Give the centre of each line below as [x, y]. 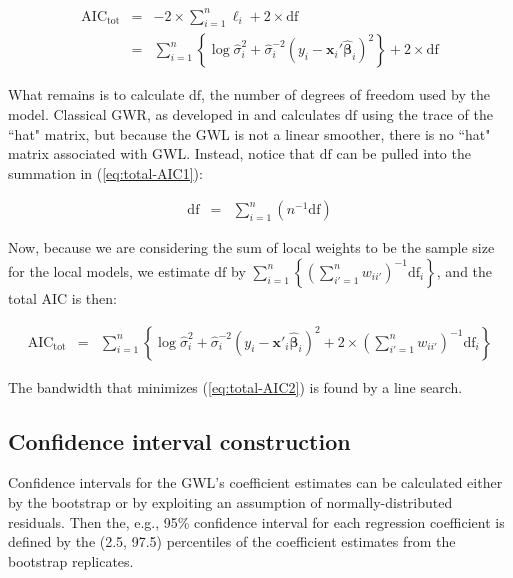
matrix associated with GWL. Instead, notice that [162, 153]
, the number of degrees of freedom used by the [345, 94]
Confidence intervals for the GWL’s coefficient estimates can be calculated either [255, 482]
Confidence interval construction [179, 440]
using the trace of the [427, 113]
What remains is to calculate [96, 94]
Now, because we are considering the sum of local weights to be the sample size [251, 247]
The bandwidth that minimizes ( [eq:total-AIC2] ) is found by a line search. [235, 386]
